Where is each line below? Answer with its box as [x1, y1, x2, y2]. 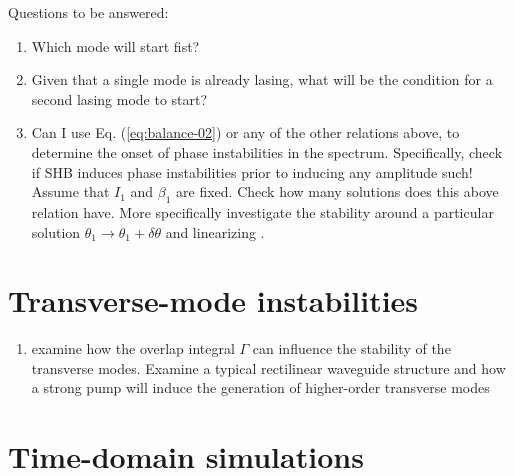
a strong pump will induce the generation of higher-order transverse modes [31, 377, 490, 398]
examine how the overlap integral [31, 338, 235, 359]
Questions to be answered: [8, 2, 169, 22]
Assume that [31, 181, 110, 202]
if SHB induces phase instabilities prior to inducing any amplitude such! [31, 161, 473, 182]
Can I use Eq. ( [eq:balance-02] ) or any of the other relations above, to [31, 122, 460, 143]
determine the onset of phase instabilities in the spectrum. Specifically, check [31, 141, 503, 162]
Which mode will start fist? [31, 35, 200, 56]
